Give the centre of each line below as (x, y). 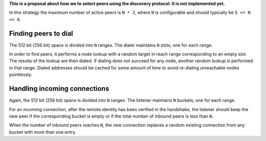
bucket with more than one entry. (43, 132)
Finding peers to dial (41, 34)
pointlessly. (21, 75)
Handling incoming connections (59, 89)
